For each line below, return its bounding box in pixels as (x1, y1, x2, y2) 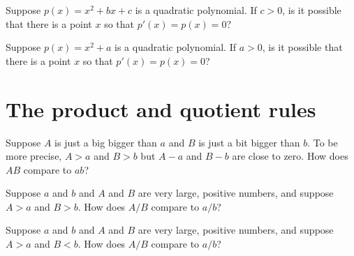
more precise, (6, 149, 62, 163)
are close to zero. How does (232, 149, 348, 163)
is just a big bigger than (54, 135, 157, 149)
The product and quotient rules (6, 94, 316, 123)
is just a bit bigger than (198, 135, 300, 149)
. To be (307, 135, 338, 149)
